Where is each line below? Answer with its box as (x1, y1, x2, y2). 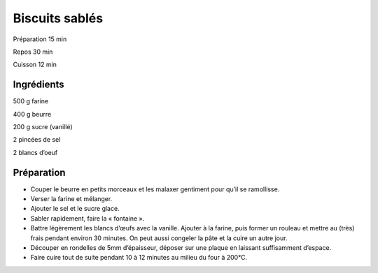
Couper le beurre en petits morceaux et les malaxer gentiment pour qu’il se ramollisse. (30, 185, 280, 193)
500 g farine (13, 97, 49, 105)
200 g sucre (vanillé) (13, 123, 73, 131)
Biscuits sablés (13, 10, 104, 26)
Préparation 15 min (13, 35, 67, 43)
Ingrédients (13, 79, 64, 91)
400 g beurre (13, 110, 52, 118)
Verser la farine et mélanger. (30, 195, 113, 203)
